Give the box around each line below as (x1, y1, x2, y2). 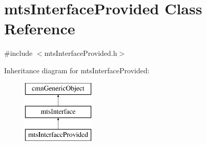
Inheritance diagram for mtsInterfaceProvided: (4, 65, 150, 75)
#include (4, 48, 33, 58)
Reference (4, 18, 75, 39)
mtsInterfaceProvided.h (44, 48, 117, 58)
